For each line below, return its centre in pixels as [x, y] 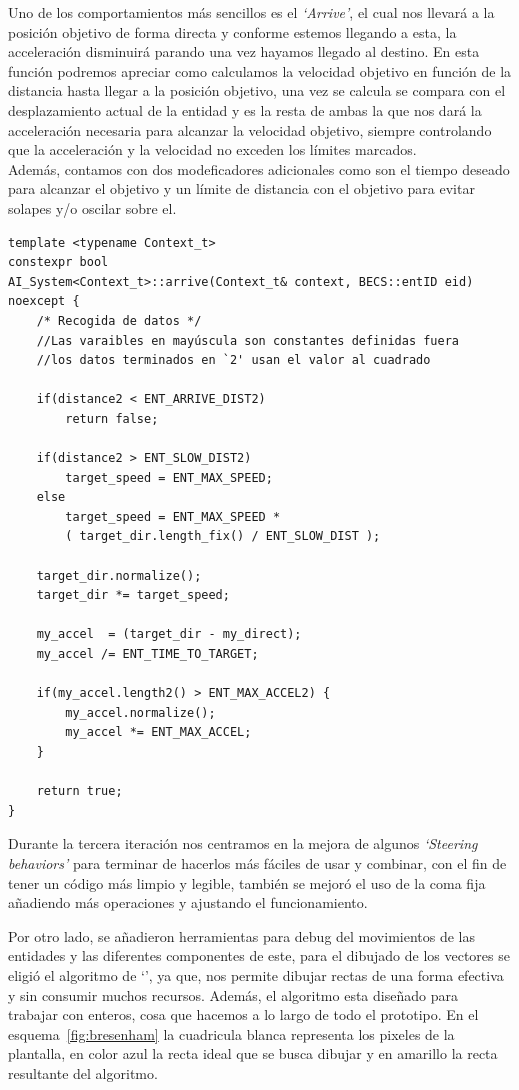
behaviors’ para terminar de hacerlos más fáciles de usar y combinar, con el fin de [257, 862]
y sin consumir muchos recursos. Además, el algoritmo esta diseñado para [233, 994]
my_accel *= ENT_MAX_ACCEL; [158, 732]
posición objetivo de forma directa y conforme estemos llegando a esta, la [232, 31]
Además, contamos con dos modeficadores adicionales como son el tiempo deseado [259, 168]
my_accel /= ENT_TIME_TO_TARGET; [147, 654]
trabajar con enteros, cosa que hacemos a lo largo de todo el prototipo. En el [243, 1014]
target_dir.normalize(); [119, 575]
